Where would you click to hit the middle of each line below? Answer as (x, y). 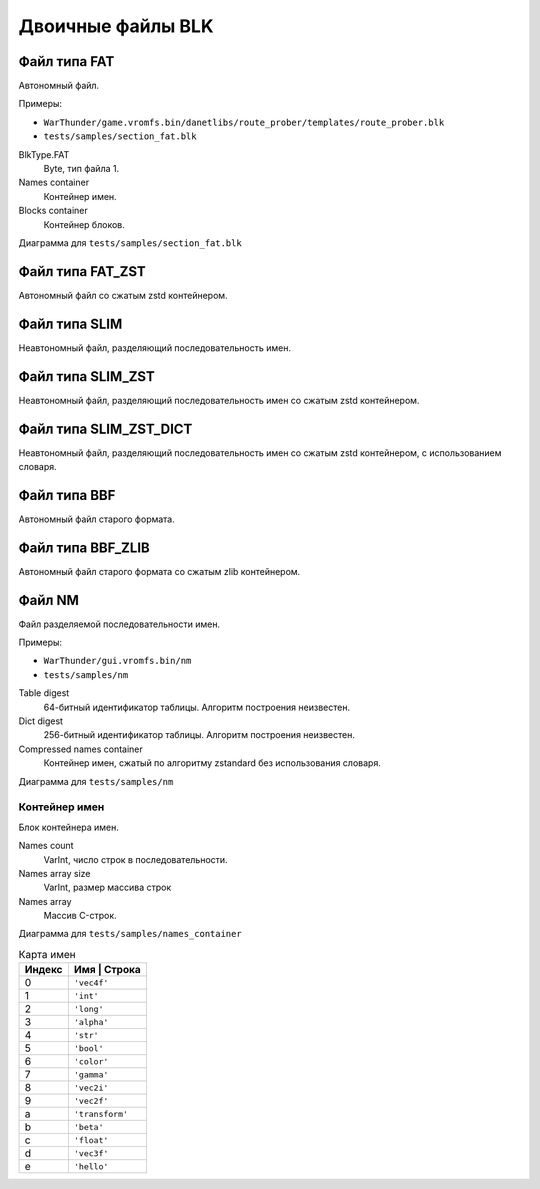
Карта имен (47, 955)
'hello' (91, 1166)
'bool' (88, 1048)
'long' (88, 1008)
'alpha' (91, 1021)
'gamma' (91, 1074)
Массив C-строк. (80, 916)
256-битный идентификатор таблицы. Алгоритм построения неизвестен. (199, 735)
